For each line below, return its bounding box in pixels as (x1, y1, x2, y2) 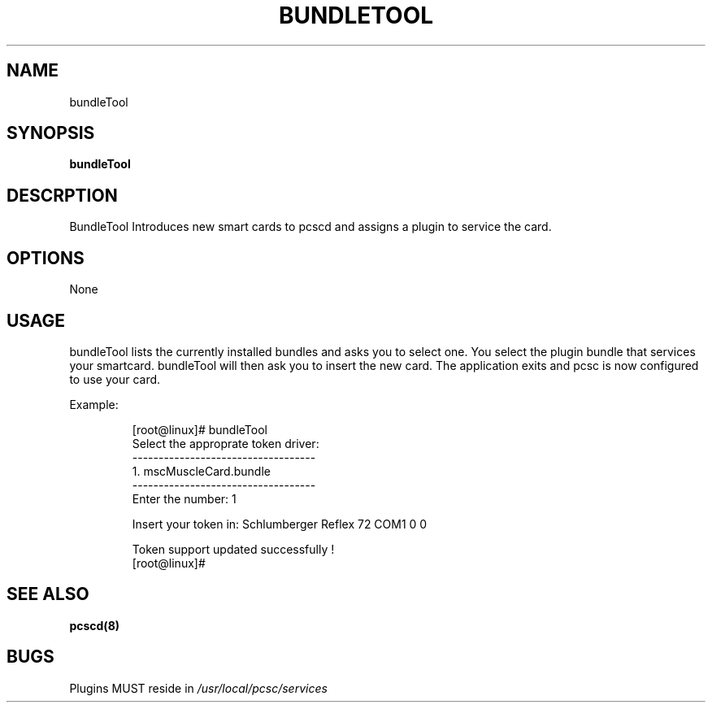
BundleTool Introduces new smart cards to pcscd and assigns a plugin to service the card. (69, 220, 552, 234)
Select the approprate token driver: (132, 436, 319, 450)
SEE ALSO (7, 584, 89, 605)
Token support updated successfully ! (132, 542, 335, 556)
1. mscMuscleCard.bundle (132, 463, 271, 478)
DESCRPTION (7, 185, 118, 206)
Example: (69, 397, 119, 411)
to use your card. (69, 372, 161, 386)
